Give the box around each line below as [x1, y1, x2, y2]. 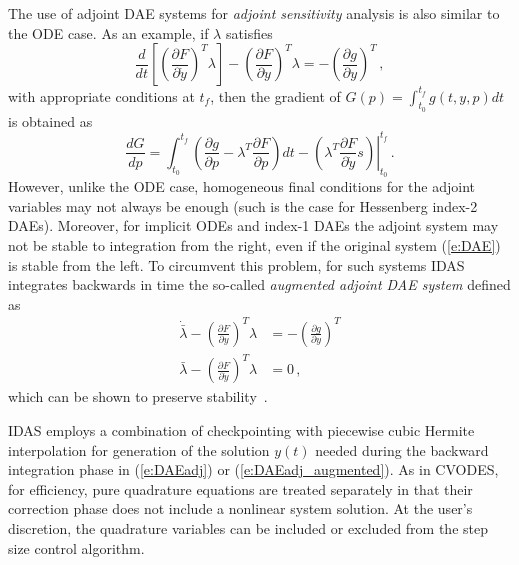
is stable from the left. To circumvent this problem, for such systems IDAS [8, 254, 465, 275]
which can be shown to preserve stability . [8, 386, 268, 407]
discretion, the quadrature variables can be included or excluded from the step [8, 517, 488, 538]
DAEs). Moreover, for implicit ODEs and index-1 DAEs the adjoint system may [8, 215, 499, 236]
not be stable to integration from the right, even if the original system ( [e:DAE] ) [8, 234, 501, 255]
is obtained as [8, 110, 93, 131]
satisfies [225, 22, 273, 43]
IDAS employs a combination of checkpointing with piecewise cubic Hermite [8, 420, 475, 440]
